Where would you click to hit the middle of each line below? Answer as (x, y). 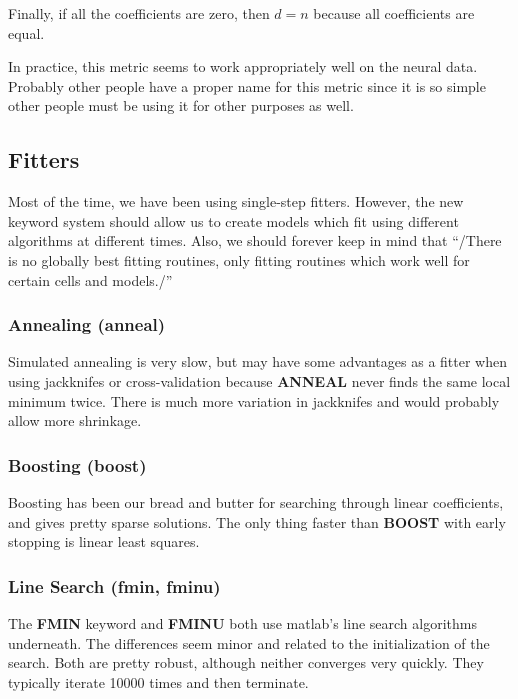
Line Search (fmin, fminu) (114, 585)
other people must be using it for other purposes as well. (181, 105)
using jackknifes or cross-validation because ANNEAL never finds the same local (259, 380)
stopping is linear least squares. (104, 541)
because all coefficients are (394, 13)
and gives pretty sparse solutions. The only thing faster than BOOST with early (257, 521)
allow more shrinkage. (75, 420)
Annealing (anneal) (87, 324)
